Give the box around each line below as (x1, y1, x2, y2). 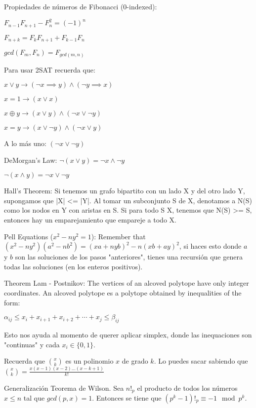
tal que (23, 392, 45, 403)
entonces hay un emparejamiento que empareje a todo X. (4, 215, 176, 225)
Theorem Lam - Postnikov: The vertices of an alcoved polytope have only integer (4, 278, 249, 288)
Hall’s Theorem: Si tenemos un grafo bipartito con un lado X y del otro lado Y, (4, 185, 245, 196)
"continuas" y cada (4, 339, 60, 349)
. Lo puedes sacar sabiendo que (154, 356, 248, 366)
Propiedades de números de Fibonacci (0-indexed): (4, 1, 157, 11)
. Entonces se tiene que (92, 392, 162, 403)
